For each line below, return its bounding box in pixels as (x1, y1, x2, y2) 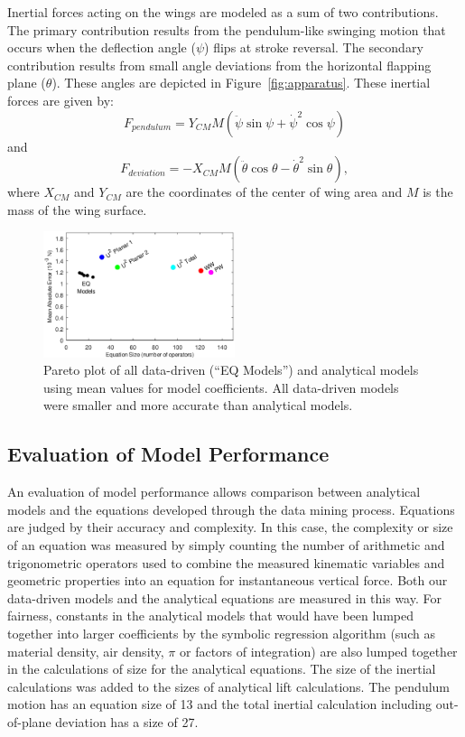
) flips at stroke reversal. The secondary (204, 38, 423, 57)
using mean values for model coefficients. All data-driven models (43, 378, 399, 396)
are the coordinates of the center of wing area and (126, 182, 403, 201)
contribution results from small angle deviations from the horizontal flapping (7, 55, 432, 74)
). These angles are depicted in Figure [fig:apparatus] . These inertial (51, 73, 431, 92)
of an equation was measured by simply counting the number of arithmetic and (7, 536, 445, 555)
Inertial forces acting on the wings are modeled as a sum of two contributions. (7, 3, 439, 21)
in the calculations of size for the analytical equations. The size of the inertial (7, 659, 436, 678)
